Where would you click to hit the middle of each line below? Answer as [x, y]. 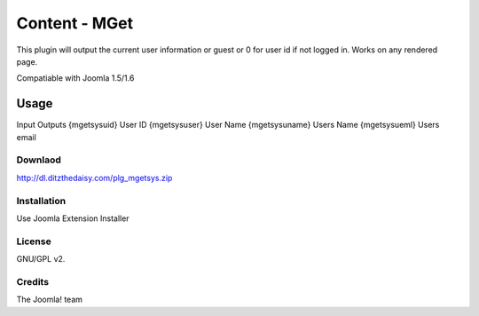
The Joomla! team [50, 300]
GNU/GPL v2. [41, 259]
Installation [41, 201]
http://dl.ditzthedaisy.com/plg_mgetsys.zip [94, 178]
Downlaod [39, 160]
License [34, 241]
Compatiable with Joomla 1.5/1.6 [75, 78]
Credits [32, 281]
